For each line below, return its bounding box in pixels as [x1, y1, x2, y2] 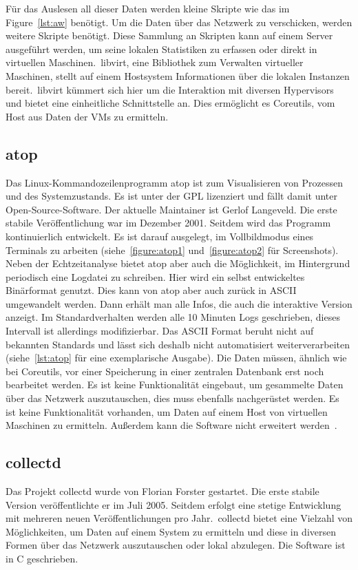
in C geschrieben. [6, 551, 78, 565]
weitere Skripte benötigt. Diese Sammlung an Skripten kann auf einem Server [6, 28, 333, 43]
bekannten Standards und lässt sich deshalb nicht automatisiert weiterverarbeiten [6, 337, 350, 351]
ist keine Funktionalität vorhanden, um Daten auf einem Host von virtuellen [6, 404, 328, 419]
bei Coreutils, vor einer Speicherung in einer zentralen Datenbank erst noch [6, 363, 324, 378]
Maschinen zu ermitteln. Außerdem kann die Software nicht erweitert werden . [6, 418, 337, 432]
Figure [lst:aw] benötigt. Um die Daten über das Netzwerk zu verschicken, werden [6, 14, 352, 29]
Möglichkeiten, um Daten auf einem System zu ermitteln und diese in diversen [6, 524, 336, 538]
